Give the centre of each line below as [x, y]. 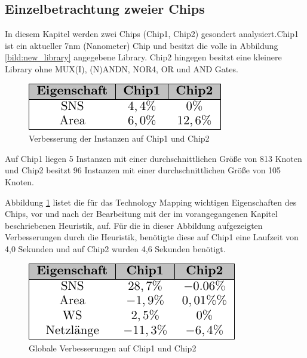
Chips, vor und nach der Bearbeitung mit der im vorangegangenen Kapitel [141, 214]
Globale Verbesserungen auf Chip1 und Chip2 [113, 348]
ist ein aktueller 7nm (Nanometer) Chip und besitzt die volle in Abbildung [142, 45]
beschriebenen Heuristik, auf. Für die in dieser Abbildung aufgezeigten [134, 225]
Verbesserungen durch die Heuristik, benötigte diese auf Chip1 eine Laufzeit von [152, 237]
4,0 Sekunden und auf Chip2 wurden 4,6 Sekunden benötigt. [115, 248]
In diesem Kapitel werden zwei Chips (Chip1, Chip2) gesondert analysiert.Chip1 [152, 34]
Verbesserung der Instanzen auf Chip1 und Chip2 [119, 138]
